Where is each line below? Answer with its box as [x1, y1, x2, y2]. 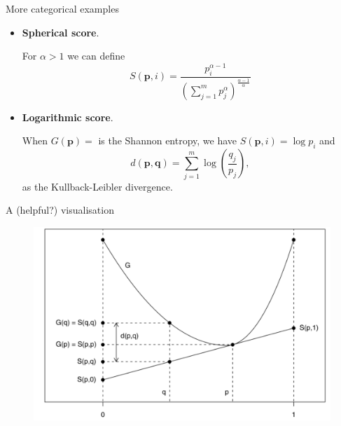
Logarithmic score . [22, 109, 113, 124]
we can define [67, 48, 125, 63]
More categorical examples [6, 1, 119, 15]
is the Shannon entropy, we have [98, 133, 237, 148]
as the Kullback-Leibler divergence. [22, 179, 173, 193]
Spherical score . [22, 25, 99, 39]
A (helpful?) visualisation [6, 202, 114, 217]
